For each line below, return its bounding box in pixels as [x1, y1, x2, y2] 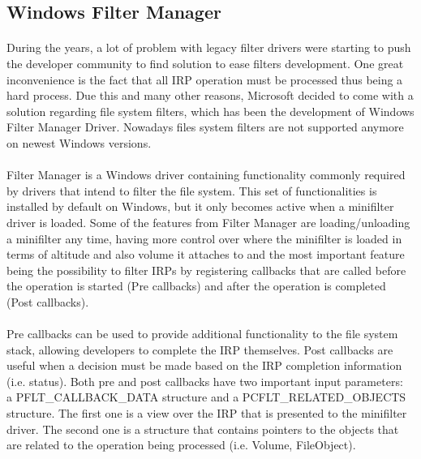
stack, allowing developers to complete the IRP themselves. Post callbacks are [6, 341, 393, 358]
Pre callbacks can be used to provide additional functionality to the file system [6, 325, 398, 342]
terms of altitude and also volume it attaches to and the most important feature [6, 246, 405, 263]
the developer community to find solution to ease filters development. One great [6, 54, 404, 71]
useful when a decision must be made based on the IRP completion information [6, 357, 402, 374]
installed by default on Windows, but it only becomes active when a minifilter [6, 198, 394, 215]
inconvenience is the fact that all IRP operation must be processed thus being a [6, 71, 403, 88]
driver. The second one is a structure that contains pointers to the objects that [6, 420, 399, 437]
